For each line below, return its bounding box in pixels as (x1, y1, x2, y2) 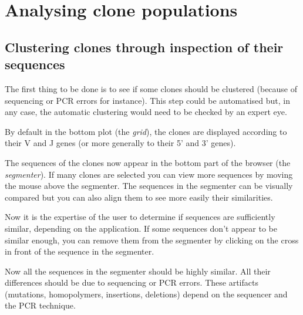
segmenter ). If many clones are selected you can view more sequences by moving (5, 168, 293, 180)
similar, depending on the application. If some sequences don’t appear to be (5, 222, 277, 234)
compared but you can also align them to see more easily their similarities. (5, 191, 273, 203)
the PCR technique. (5, 299, 76, 311)
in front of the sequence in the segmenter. (5, 245, 154, 258)
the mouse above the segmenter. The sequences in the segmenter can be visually (5, 179, 293, 192)
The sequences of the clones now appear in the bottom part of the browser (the (5, 156, 291, 168)
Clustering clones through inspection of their (5, 38, 284, 56)
